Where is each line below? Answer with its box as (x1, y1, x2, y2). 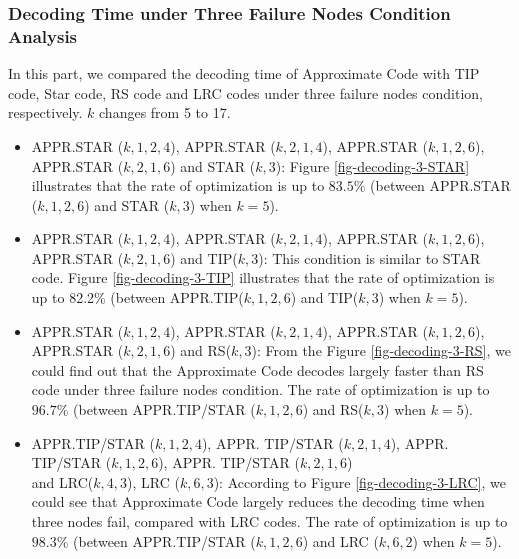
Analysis (8, 23, 78, 48)
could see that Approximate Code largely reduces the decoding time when (31, 491, 485, 512)
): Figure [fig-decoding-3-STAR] (275, 155, 470, 176)
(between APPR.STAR (370, 175, 511, 196)
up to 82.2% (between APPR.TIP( (31, 287, 244, 308)
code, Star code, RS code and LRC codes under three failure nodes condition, (8, 82, 483, 103)
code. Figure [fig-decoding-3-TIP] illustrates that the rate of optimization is (31, 267, 495, 288)
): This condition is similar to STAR (258, 247, 481, 268)
